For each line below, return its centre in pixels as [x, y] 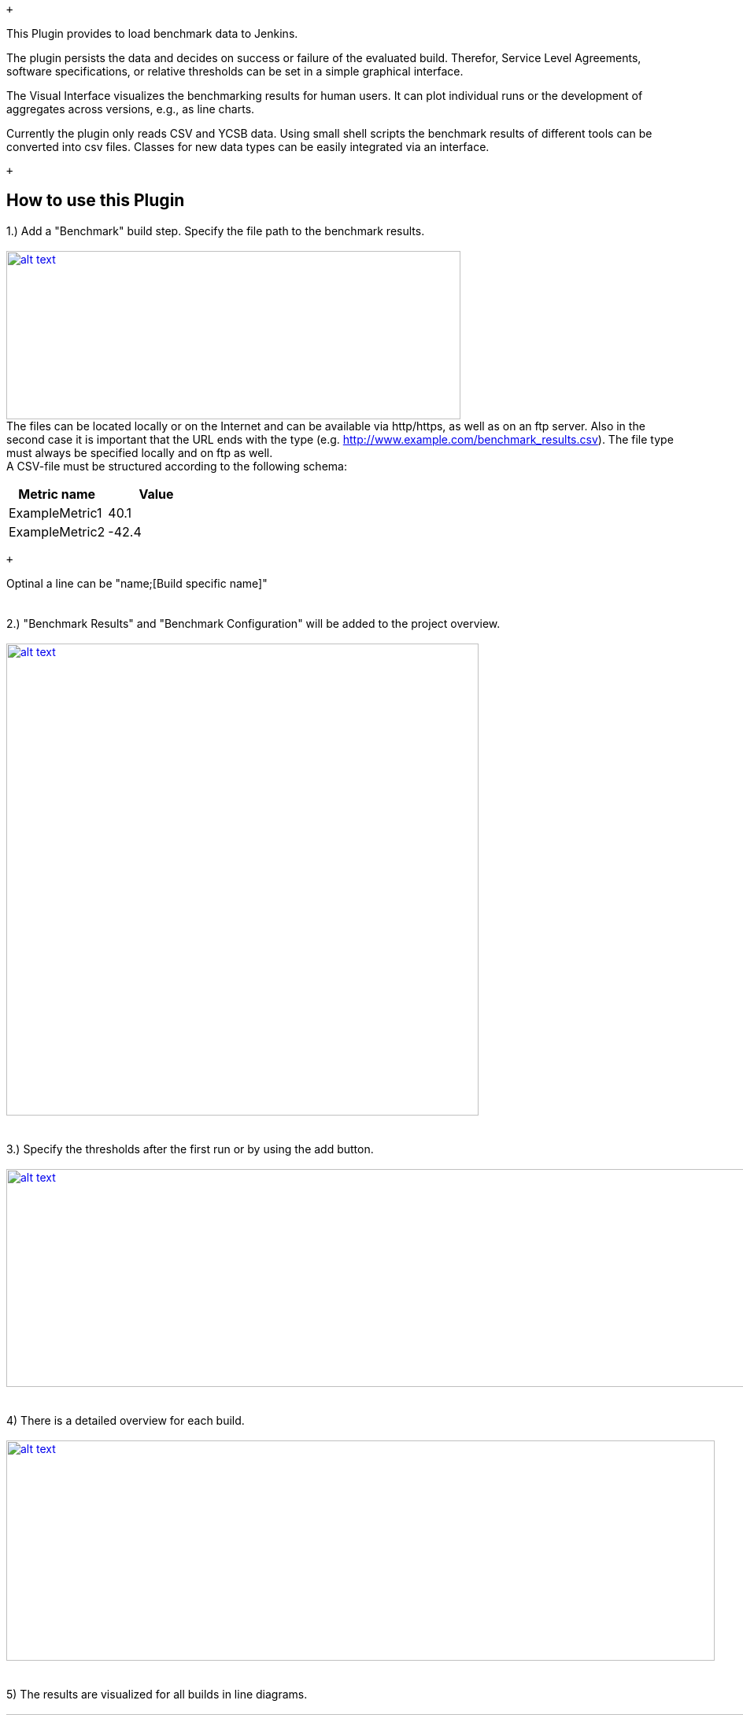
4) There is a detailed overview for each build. [126, 1420]
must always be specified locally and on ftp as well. [140, 452]
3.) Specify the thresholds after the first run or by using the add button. [190, 1149]
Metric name [57, 494]
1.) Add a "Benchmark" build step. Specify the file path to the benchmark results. [216, 231]
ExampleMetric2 [57, 531]
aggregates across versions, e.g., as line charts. [131, 109]
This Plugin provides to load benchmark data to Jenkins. [152, 33]
